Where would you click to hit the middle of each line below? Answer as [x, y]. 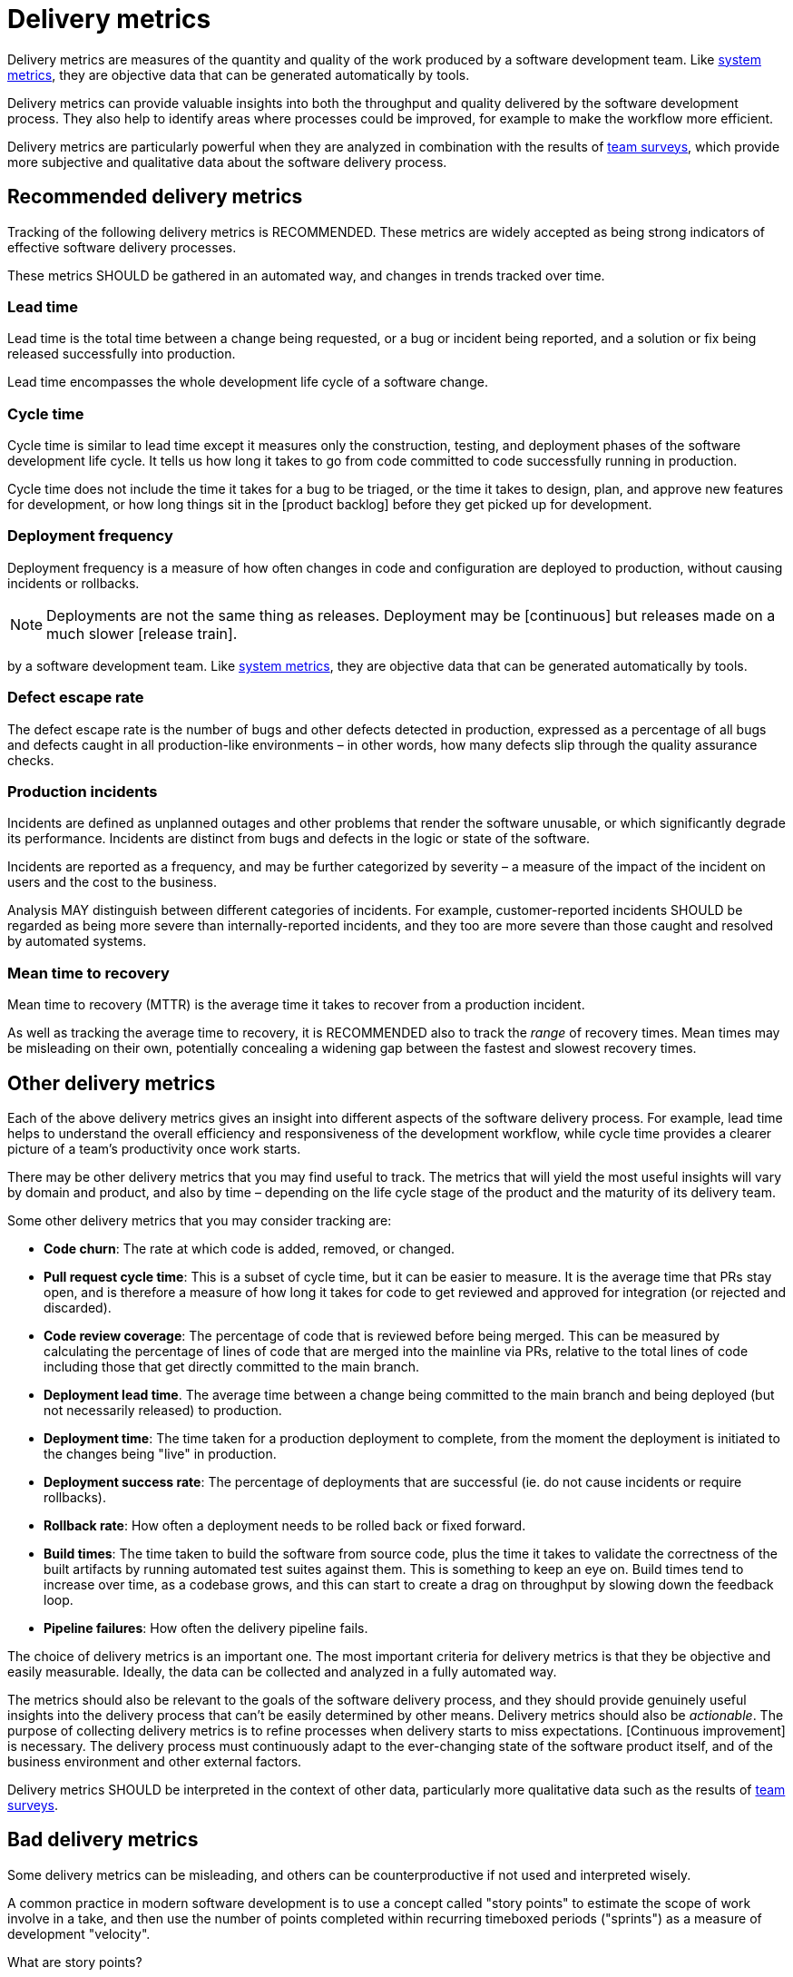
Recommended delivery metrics [155, 197]
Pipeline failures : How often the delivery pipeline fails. [206, 1628]
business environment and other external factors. [155, 1761]
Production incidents [83, 791]
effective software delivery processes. [122, 247]
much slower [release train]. [142, 633]
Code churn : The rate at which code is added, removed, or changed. [250, 1248]
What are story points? [75, 1962]
